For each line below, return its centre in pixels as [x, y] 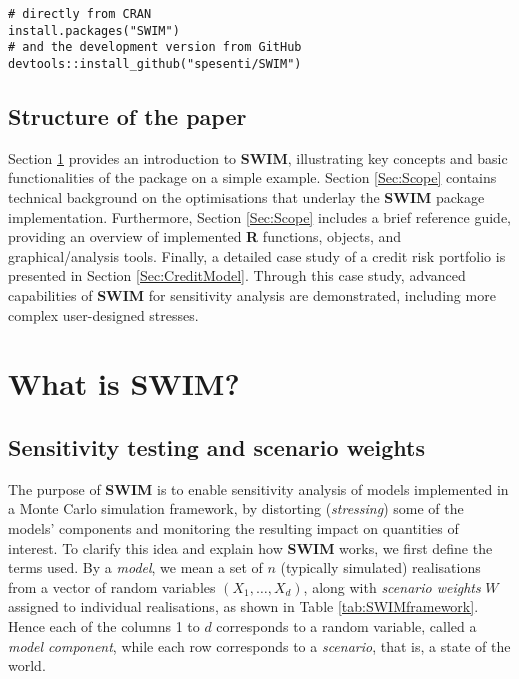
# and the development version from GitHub [155, 47]
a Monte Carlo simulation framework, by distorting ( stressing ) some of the [236, 508]
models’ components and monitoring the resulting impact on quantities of [233, 527]
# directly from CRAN [80, 14]
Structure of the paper [127, 116]
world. [27, 665]
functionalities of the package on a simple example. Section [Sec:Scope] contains [252, 177]
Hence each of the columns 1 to [104, 625]
